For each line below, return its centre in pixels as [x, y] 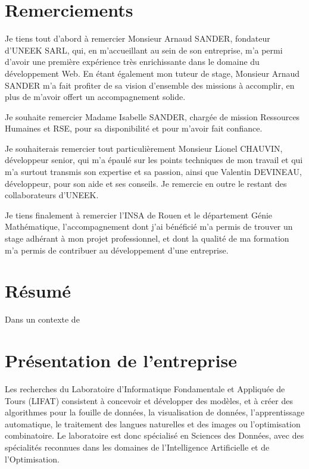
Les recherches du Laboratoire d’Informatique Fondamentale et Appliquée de [145, 389]
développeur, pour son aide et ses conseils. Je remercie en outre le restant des [146, 183]
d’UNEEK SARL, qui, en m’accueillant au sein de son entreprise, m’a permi [144, 50]
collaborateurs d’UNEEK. [52, 195]
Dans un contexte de [42, 319]
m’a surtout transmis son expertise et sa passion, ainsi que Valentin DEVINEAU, [153, 172]
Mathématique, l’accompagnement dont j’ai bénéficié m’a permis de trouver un [149, 226]
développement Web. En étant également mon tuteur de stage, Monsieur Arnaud [152, 73]
